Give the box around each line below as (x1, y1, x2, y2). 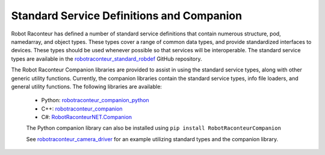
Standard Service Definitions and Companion (11, 9, 243, 22)
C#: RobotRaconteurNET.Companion (41, 114, 132, 121)
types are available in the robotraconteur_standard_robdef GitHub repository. (11, 55, 202, 62)
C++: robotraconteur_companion (41, 105, 123, 112)
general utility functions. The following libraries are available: (11, 83, 162, 90)
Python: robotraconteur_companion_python (41, 97, 150, 104)
